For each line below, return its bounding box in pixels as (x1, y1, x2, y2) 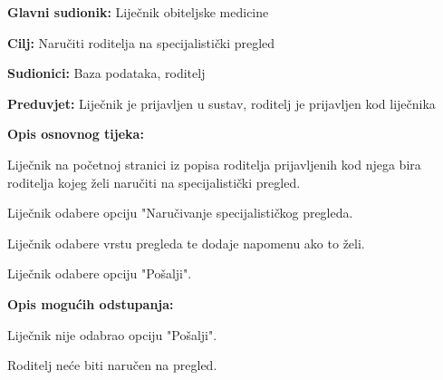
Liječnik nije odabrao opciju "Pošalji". (7, 325, 217, 344)
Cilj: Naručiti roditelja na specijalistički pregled (7, 33, 275, 52)
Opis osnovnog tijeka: (7, 124, 144, 143)
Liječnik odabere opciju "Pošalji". (7, 264, 192, 283)
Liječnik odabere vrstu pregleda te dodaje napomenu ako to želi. (7, 233, 365, 252)
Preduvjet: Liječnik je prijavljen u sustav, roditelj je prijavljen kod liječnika (7, 93, 436, 112)
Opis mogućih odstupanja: (7, 294, 174, 313)
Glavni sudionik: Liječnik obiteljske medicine (7, 3, 269, 21)
